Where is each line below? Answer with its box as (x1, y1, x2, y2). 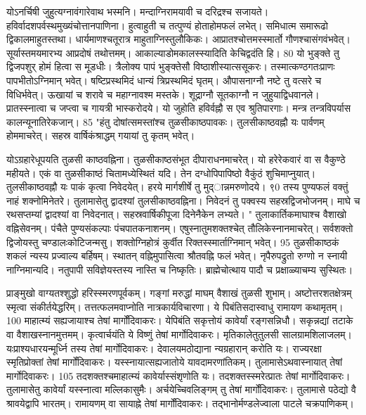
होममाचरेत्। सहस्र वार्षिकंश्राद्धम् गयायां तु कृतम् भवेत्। (6, 128, 195, 143)
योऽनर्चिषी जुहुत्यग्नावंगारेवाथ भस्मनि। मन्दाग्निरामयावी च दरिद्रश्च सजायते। (6, 4, 269, 18)
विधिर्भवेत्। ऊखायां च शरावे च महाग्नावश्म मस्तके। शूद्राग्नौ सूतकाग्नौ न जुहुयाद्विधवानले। (6, 87, 320, 101)
